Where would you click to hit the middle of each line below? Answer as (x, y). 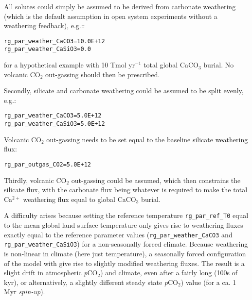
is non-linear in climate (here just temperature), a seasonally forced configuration (125, 253)
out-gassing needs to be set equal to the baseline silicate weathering (147, 139)
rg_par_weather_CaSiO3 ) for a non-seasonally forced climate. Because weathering (126, 244)
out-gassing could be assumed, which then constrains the (156, 180)
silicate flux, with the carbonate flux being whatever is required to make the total (126, 190)
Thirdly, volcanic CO (35, 180)
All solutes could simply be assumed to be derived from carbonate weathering (120, 6)
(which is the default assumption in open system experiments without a (111, 16)
